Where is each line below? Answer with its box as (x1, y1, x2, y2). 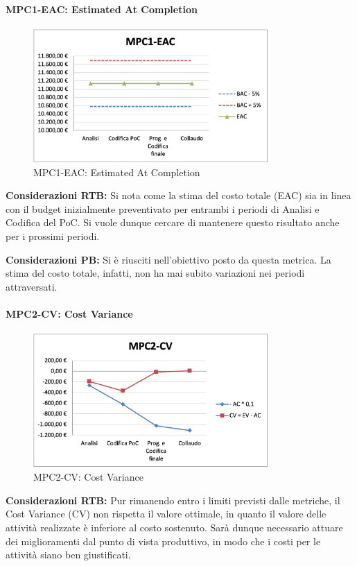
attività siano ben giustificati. (6, 547, 131, 562)
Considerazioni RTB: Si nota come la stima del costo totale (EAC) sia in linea (6, 188, 351, 203)
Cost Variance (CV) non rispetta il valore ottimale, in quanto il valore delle (6, 506, 326, 521)
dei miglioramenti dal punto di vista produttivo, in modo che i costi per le (6, 533, 321, 548)
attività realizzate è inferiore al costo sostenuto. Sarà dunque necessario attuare (6, 520, 343, 534)
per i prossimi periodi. (6, 229, 100, 243)
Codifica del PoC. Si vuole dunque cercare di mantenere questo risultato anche (6, 215, 340, 230)
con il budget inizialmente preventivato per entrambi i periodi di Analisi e (6, 201, 320, 216)
